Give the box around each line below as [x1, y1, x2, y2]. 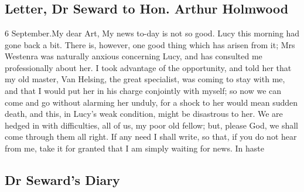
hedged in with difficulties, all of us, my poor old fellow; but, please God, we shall [5, 119, 298, 131]
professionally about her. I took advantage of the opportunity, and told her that [5, 61, 292, 73]
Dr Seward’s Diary [5, 170, 120, 188]
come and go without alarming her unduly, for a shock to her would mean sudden [5, 96, 298, 108]
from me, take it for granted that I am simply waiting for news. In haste [5, 142, 264, 154]
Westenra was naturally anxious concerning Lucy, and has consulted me [5, 50, 262, 62]
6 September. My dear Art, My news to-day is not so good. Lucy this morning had [5, 27, 300, 39]
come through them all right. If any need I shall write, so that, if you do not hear [5, 130, 297, 143]
